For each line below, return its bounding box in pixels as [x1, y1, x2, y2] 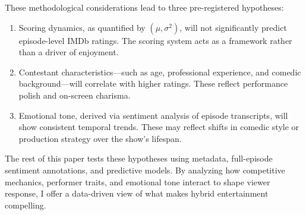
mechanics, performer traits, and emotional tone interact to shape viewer [5, 175, 270, 188]
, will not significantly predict [179, 21, 287, 33]
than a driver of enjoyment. [18, 46, 119, 58]
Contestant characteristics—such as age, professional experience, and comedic [18, 65, 301, 78]
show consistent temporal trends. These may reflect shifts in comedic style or [18, 121, 299, 133]
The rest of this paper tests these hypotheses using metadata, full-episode [5, 152, 273, 165]
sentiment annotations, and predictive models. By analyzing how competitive [5, 163, 285, 176]
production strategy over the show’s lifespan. [18, 132, 182, 144]
